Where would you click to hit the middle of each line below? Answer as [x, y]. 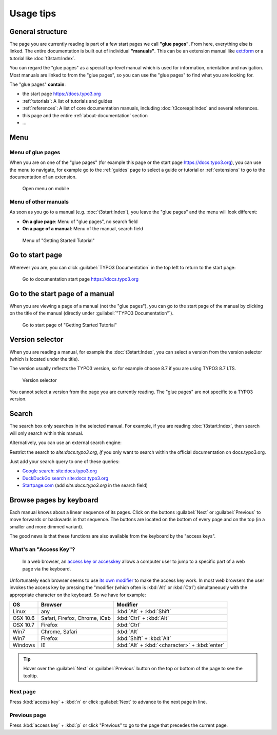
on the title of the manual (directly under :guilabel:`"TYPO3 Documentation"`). [92, 313]
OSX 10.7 [24, 625]
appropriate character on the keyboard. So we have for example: [78, 595]
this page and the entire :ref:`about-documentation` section [85, 115]
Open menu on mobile [46, 189]
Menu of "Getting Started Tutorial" [58, 240]
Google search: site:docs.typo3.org [60, 471]
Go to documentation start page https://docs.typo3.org [80, 279]
